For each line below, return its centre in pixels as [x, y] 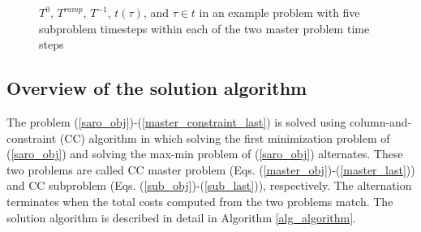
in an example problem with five [279, 12]
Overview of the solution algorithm [157, 88]
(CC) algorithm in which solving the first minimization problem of [225, 137]
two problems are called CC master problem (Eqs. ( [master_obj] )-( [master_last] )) [211, 169]
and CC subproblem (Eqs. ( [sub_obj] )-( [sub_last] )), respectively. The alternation [209, 185]
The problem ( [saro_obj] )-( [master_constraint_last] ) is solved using [176, 121]
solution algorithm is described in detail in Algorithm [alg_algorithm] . [181, 217]
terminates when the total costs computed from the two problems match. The [200, 201]
